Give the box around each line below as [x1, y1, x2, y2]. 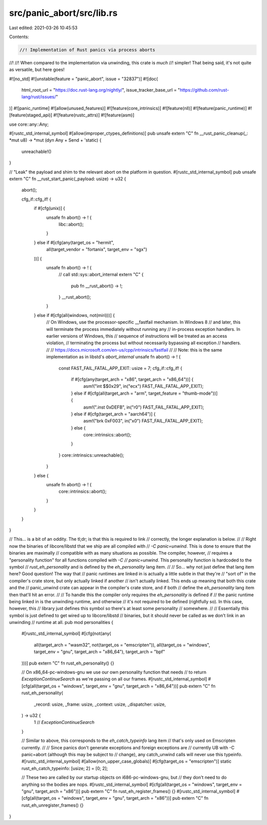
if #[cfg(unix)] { [34, 206, 65, 211]
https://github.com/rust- [179, 87, 229, 93]
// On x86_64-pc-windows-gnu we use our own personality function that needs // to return [21, 669, 207, 675]
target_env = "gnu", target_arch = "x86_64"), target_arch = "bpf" [34, 649, 165, 655]
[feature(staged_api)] [9, 112, 52, 118]
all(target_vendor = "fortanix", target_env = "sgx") [46, 247, 147, 253]
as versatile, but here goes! [9, 67, 65, 73]
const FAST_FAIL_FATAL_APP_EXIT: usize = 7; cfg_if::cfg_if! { [58, 365, 182, 371]
